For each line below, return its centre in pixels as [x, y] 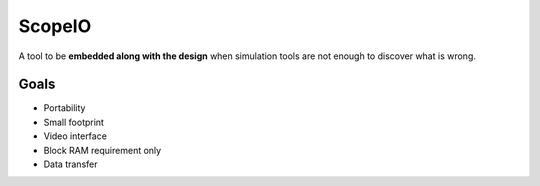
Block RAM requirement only [102, 150]
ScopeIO [55, 26]
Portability [64, 108]
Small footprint [74, 122]
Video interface [75, 136]
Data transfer [70, 164]
